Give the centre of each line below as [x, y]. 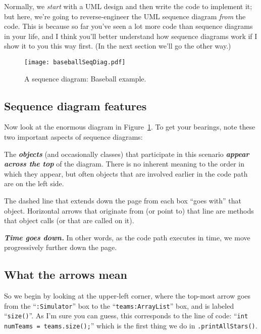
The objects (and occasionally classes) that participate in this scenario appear [127, 154]
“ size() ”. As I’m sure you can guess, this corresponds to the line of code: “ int [126, 316]
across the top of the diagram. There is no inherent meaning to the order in [124, 164]
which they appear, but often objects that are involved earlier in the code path [126, 173]
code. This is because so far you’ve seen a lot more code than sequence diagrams [128, 26]
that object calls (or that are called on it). [69, 220]
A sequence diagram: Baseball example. [85, 78]
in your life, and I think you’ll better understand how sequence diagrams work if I [131, 36]
